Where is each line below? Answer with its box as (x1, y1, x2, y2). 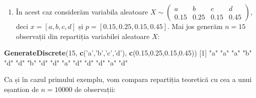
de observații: (74, 83, 116, 94)
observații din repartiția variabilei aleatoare (16, 30, 150, 41)
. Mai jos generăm (167, 21, 223, 31)
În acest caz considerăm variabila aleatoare (16, 6, 148, 16)
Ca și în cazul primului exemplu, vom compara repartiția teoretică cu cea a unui (4, 74, 252, 84)
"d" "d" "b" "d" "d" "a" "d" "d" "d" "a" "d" (4, 57, 128, 67)
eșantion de (4, 83, 39, 94)
